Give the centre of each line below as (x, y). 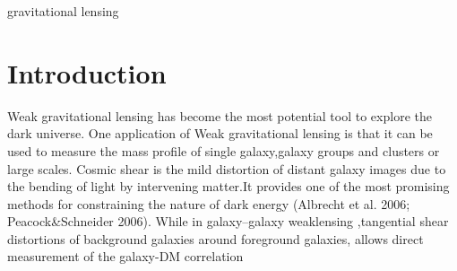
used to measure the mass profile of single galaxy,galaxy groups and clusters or (224, 150)
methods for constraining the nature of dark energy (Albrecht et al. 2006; (209, 203)
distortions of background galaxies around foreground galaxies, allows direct (216, 238)
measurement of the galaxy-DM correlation (125, 256)
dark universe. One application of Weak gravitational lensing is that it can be (220, 133)
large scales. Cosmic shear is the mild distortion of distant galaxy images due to (227, 168)
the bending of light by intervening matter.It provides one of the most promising (228, 186)
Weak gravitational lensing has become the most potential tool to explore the (220, 115)
